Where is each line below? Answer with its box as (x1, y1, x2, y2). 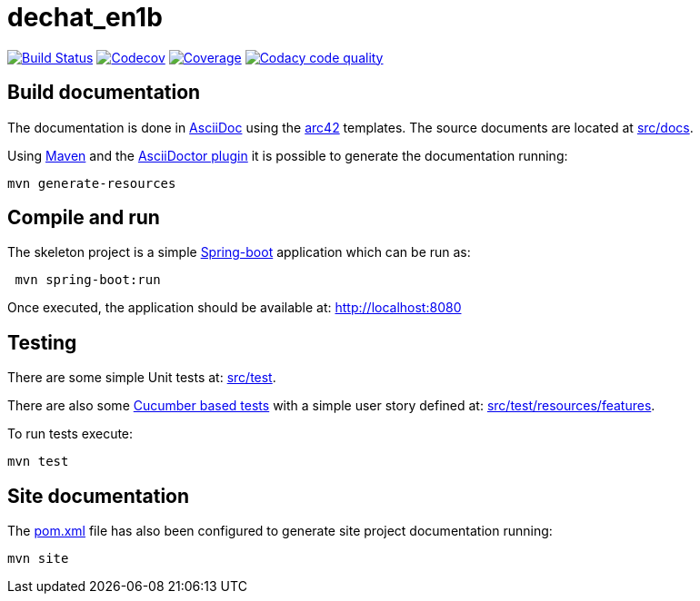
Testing (7, 330, 77, 354)
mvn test (7, 454, 69, 469)
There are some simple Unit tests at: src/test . (7, 369, 276, 386)
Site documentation (7, 484, 190, 507)
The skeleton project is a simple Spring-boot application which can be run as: (7, 244, 471, 261)
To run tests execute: (7, 426, 134, 442)
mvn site (7, 551, 69, 567)
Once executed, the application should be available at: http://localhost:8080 (7, 300, 462, 316)
